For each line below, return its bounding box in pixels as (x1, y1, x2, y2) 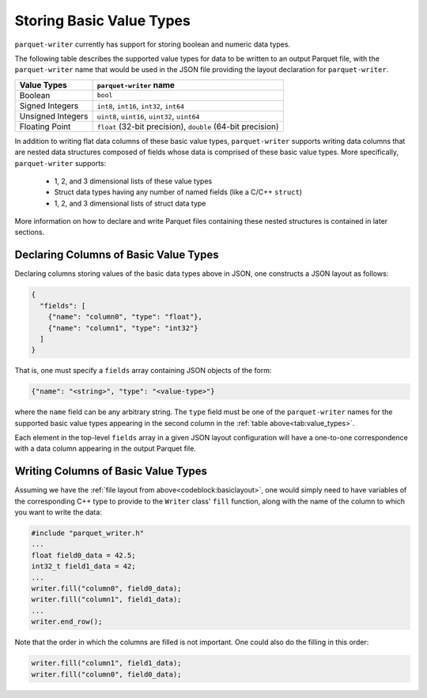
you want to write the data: (14, 507, 102, 517)
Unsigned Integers (19, 111, 89, 122)
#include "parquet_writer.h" (31, 529, 145, 538)
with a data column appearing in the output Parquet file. (14, 443, 197, 454)
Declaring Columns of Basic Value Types (14, 248, 219, 262)
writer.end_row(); (31, 617, 103, 626)
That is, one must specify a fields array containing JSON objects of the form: (14, 366, 272, 375)
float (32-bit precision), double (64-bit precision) (96, 121, 280, 132)
